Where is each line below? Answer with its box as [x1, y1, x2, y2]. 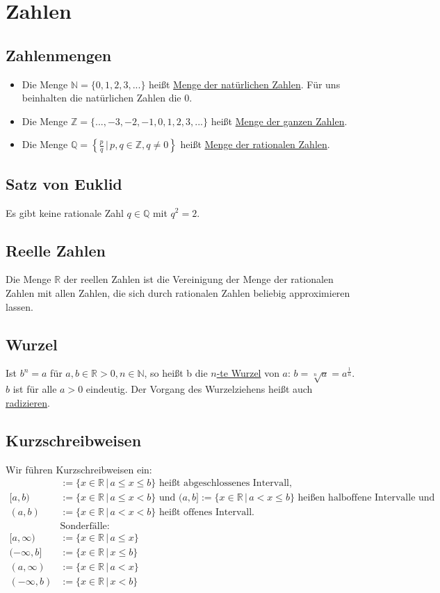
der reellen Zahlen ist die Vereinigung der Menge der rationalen [63, 272, 334, 286]
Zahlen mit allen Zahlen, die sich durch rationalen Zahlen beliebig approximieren [6, 285, 350, 300]
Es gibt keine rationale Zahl [6, 205, 124, 220]
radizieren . [6, 395, 50, 409]
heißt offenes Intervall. [158, 507, 254, 518]
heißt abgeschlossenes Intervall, [158, 478, 292, 489]
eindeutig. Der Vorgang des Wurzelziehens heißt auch [85, 382, 313, 396]
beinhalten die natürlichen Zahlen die [22, 90, 181, 105]
